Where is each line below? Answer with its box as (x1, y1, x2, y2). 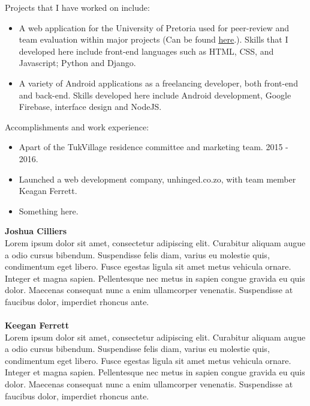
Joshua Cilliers (5, 225, 67, 237)
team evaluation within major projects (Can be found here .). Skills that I (19, 33, 288, 46)
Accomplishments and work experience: (5, 120, 149, 133)
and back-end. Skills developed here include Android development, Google (19, 88, 291, 101)
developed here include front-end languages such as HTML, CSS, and (19, 44, 274, 57)
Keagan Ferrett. (19, 184, 77, 197)
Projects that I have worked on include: (5, 1, 150, 13)
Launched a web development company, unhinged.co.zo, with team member (19, 172, 296, 185)
